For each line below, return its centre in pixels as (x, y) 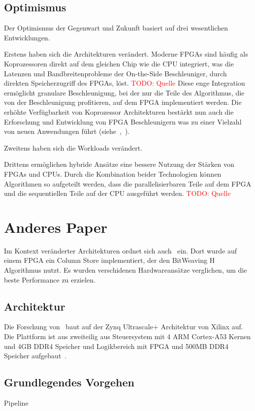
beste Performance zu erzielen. (50, 279)
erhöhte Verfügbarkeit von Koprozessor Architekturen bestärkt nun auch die (119, 111)
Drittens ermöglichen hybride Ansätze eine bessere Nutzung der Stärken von (119, 164)
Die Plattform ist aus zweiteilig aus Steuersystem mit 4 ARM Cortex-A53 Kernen (127, 336)
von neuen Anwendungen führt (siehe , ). (67, 131)
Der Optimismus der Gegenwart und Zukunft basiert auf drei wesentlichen (116, 28)
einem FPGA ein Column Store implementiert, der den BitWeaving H (110, 260)
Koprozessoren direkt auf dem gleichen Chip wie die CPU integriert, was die (119, 63)
